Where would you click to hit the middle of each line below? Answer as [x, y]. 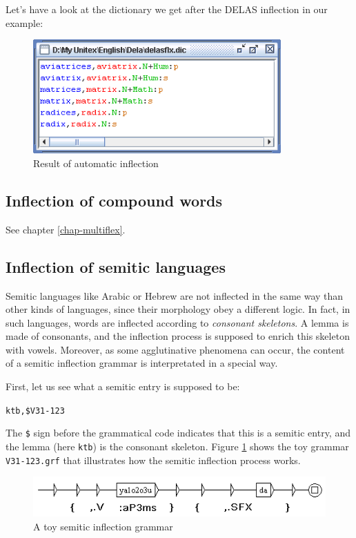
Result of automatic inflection [96, 163]
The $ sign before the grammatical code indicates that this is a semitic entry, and [178, 433]
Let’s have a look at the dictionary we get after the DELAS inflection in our [167, 9]
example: [24, 22]
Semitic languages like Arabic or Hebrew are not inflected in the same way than [175, 295]
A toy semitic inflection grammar [103, 526]
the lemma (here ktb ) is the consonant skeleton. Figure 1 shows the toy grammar [177, 446]
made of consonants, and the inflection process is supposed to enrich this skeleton [178, 336]
